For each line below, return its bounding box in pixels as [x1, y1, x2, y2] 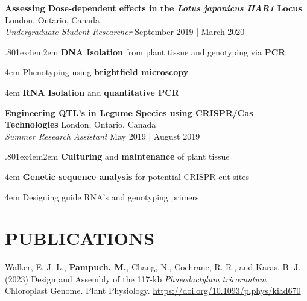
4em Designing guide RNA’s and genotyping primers [5, 190, 199, 203]
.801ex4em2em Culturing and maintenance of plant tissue [5, 150, 230, 163]
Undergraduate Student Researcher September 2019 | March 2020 [5, 25, 245, 38]
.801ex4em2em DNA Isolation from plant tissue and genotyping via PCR [5, 45, 286, 58]
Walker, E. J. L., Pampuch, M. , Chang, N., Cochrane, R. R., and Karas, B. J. [5, 261, 301, 273]
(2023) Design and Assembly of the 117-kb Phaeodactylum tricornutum [5, 272, 267, 285]
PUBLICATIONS [5, 226, 155, 250]
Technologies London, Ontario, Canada [5, 118, 156, 131]
